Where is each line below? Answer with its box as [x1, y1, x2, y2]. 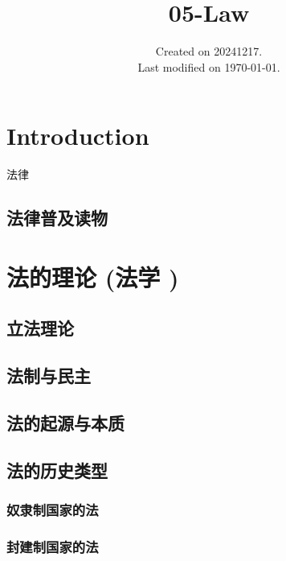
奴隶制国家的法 [6, 500, 99, 520]
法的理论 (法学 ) [6, 260, 179, 293]
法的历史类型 [6, 457, 108, 482]
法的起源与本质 [6, 410, 125, 435]
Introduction [6, 119, 149, 152]
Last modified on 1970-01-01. [137, 58, 280, 75]
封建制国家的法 [6, 536, 99, 556]
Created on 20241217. [155, 43, 263, 60]
